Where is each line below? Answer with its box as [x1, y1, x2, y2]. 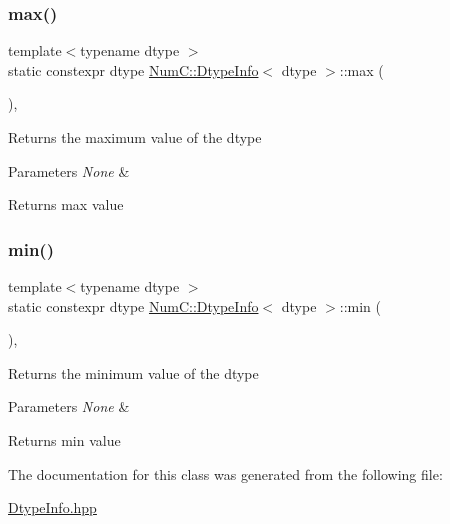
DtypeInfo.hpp [8, 497, 97, 518]
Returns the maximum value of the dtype [8, 127, 262, 147]
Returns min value [8, 429, 121, 450]
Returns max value [8, 194, 124, 215]
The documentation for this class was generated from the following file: [8, 463, 443, 484]
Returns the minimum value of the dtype [8, 362, 259, 383]
